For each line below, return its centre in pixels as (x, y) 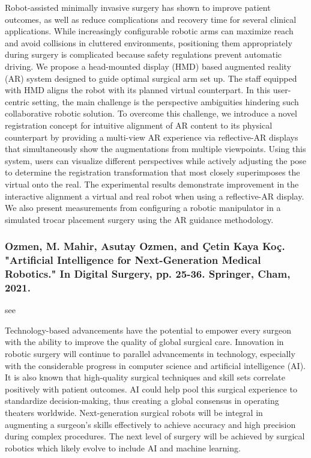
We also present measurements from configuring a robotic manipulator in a (143, 208)
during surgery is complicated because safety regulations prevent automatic (143, 54)
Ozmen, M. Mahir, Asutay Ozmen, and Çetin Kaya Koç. (145, 246)
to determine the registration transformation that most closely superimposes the (152, 172)
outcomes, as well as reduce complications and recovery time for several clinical (151, 19)
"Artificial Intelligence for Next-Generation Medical (133, 260)
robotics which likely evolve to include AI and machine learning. (123, 447)
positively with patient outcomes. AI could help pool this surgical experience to (151, 389)
